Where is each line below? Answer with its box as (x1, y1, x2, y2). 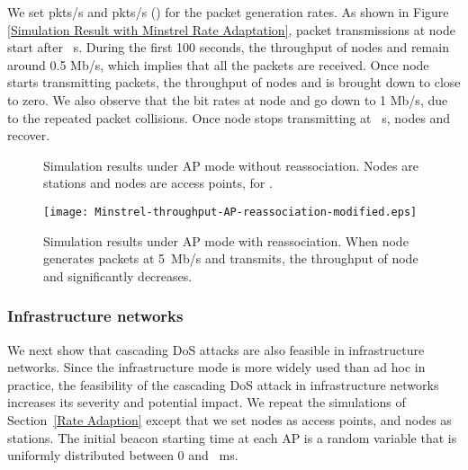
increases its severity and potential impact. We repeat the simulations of (7, 393, 406, 412)
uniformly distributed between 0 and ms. (7, 446, 238, 465)
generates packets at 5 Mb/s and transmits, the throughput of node (43, 249, 418, 268)
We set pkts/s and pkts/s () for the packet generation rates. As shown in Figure (7, 3, 449, 21)
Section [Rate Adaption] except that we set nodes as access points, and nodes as (7, 410, 452, 429)
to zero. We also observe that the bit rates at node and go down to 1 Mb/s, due (7, 90, 448, 109)
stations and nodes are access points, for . (43, 173, 273, 192)
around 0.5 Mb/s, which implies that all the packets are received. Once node (7, 55, 429, 74)
